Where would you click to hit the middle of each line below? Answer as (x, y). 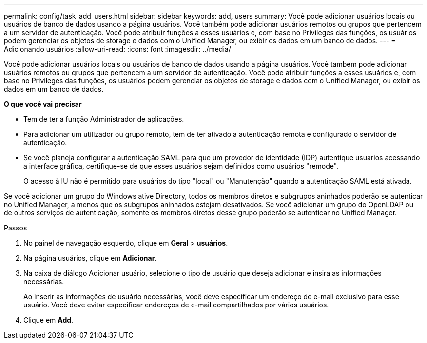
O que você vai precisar (43, 104)
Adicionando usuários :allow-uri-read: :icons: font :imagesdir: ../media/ (117, 49)
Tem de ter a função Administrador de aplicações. (104, 119)
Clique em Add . (49, 320)
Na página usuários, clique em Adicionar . (90, 258)
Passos (16, 228)
